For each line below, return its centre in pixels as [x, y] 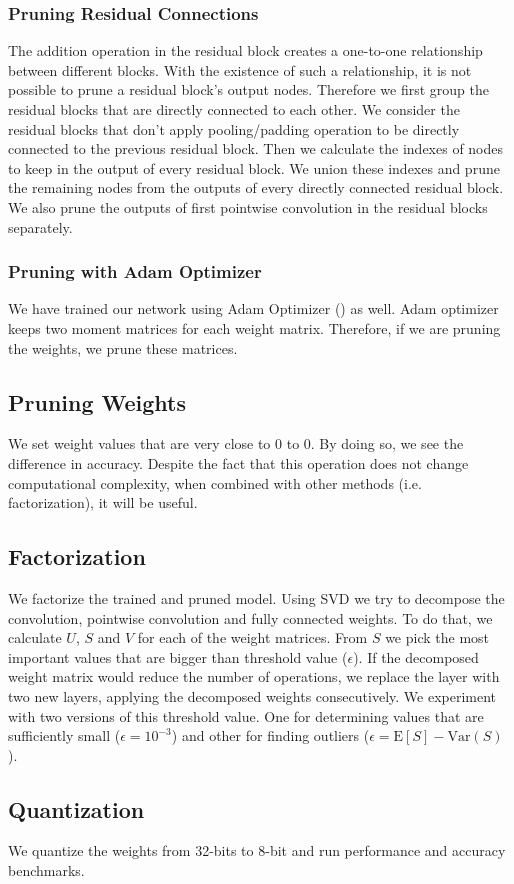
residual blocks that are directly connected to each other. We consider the [234, 109]
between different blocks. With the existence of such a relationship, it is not [240, 69]
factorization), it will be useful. [103, 502]
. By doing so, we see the [387, 443]
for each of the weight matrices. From [252, 637]
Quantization [76, 808]
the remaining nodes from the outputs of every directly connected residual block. [256, 187]
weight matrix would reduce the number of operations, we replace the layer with [254, 676]
